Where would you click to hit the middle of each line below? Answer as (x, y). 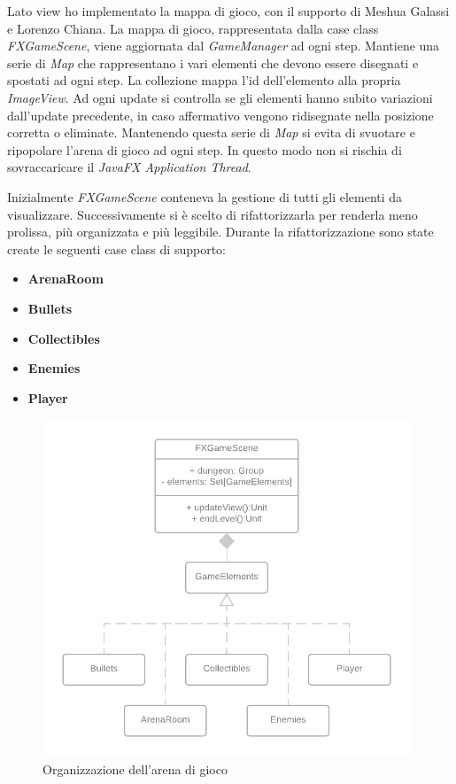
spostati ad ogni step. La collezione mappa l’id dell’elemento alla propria (204, 80)
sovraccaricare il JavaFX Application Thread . (129, 167)
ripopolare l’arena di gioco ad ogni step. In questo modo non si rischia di (205, 149)
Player (48, 397)
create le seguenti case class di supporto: (116, 248)
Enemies (54, 368)
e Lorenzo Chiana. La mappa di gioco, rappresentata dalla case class (193, 28)
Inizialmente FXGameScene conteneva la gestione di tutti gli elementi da (205, 196)
